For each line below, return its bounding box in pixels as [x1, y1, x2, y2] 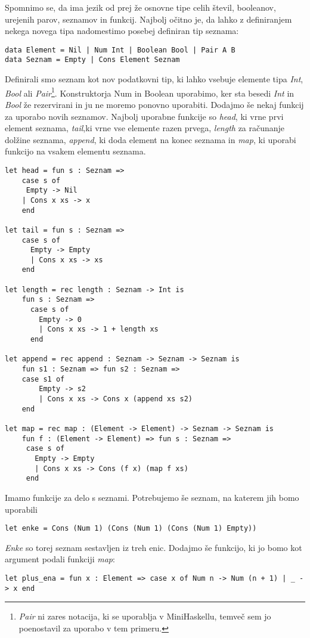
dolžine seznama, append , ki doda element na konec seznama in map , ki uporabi [5, 133, 296, 145]
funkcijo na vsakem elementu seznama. [5, 145, 146, 157]
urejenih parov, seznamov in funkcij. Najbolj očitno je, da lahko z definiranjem [5, 13, 292, 25]
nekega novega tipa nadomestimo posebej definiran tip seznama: [5, 24, 239, 37]
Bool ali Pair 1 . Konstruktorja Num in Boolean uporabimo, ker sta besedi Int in [5, 85, 294, 99]
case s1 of [21, 374, 65, 383]
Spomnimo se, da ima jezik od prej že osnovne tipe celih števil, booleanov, [5, 1, 276, 13]
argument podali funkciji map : [5, 553, 115, 565]
